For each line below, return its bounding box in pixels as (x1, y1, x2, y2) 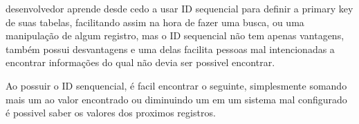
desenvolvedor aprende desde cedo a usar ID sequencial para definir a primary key (6, 1, 353, 15)
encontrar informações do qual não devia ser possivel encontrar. (6, 55, 275, 70)
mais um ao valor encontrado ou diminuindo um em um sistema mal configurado (6, 92, 347, 106)
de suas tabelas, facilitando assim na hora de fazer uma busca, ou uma (6, 14, 304, 29)
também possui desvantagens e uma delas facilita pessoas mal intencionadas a (6, 41, 335, 56)
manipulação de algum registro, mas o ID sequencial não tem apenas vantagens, (6, 28, 344, 43)
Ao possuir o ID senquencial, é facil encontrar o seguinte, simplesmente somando (6, 78, 347, 92)
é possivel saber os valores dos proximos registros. (6, 105, 216, 120)
